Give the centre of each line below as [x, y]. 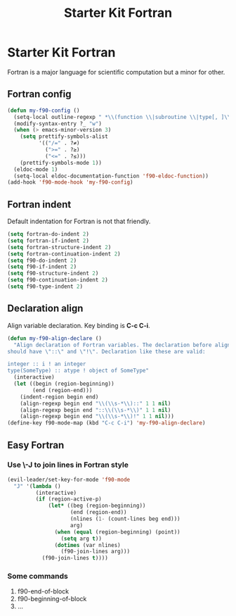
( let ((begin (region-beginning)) [64, 384]
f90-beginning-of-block [52, 599]
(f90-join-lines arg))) [96, 552]
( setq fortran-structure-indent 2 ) [59, 247]
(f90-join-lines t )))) [75, 558]
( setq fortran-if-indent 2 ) [48, 241]
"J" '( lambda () [37, 486]
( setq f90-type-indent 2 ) [45, 287]
